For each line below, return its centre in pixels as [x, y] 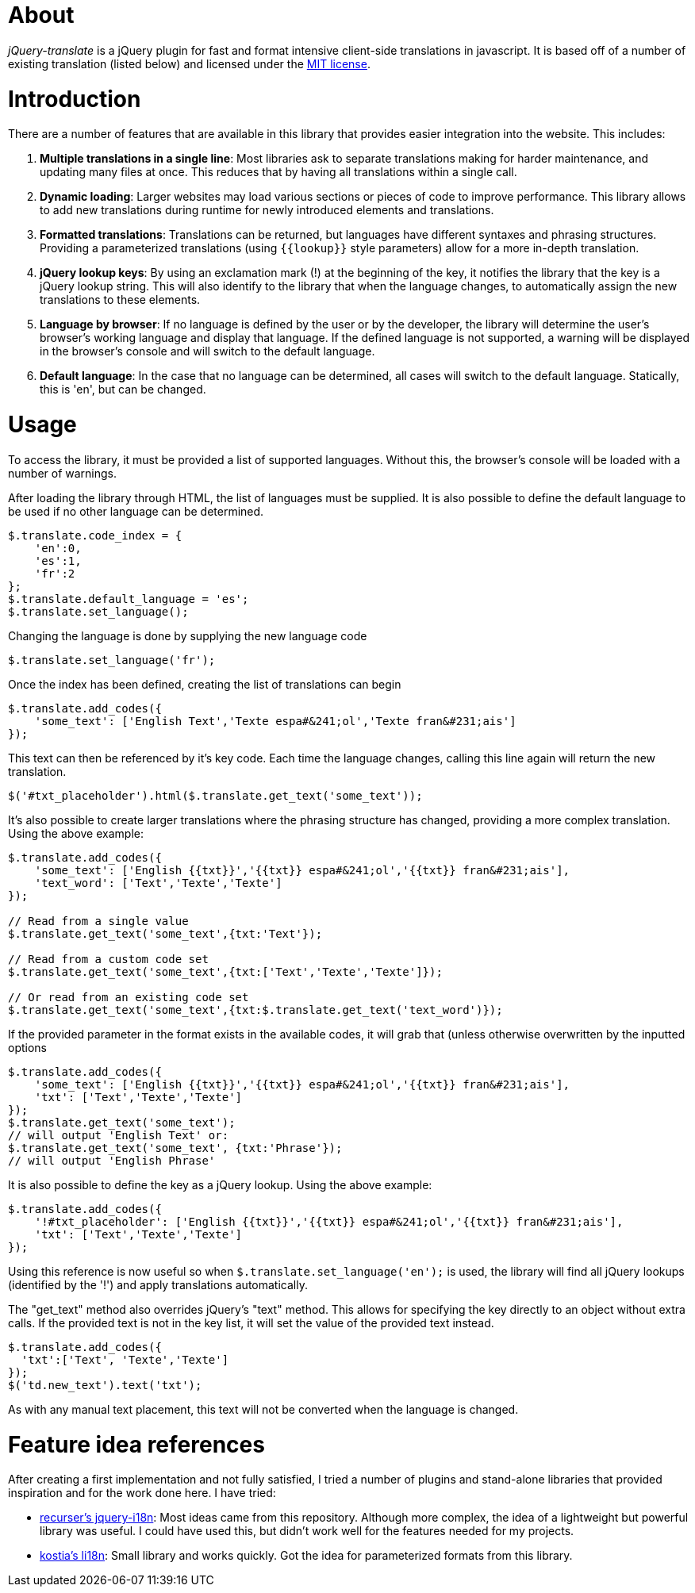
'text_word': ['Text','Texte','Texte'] [158, 883]
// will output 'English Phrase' [112, 1160]
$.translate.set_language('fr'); [112, 660]
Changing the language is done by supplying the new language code [188, 635]
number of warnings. [63, 473]
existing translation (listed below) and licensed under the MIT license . [189, 63]
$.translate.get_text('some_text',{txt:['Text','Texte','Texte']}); [225, 971]
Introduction [75, 99]
